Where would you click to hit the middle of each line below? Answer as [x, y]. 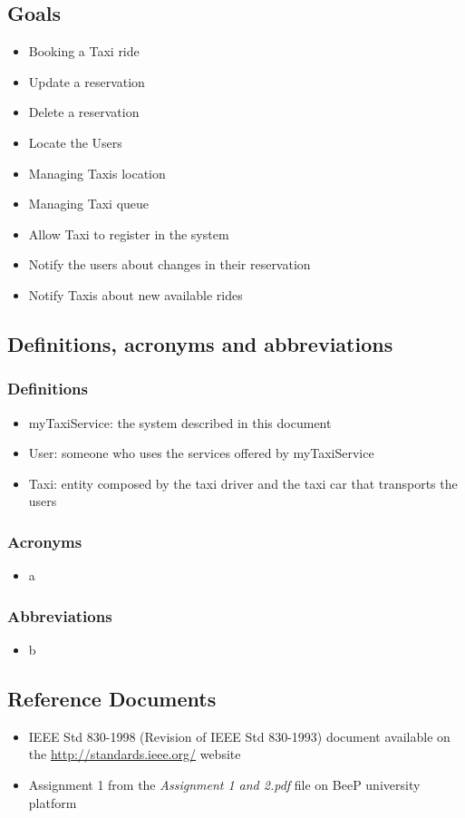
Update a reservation [87, 81]
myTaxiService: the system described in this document [180, 422]
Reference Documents [112, 698]
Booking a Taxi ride [84, 51]
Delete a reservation [84, 112]
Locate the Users [75, 142]
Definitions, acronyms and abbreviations [200, 343]
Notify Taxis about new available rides [136, 294]
